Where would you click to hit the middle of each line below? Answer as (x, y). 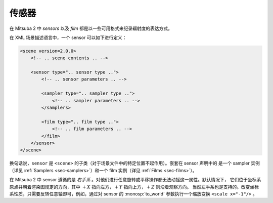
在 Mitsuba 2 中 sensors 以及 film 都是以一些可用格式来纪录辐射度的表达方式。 (91, 28)
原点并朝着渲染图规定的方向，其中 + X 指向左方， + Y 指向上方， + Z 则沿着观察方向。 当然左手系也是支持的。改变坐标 (134, 187)
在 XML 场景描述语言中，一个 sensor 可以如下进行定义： (68, 37)
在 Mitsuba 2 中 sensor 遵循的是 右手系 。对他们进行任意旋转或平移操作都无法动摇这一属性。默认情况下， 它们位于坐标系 (135, 180)
